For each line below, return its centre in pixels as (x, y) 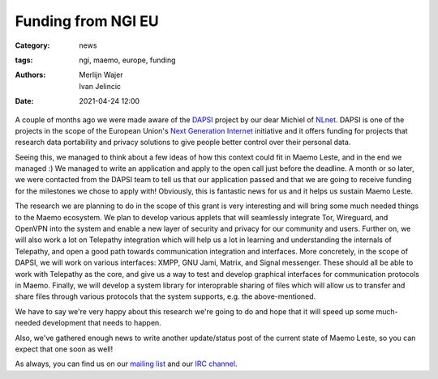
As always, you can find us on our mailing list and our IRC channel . (126, 364)
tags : (24, 60)
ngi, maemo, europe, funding (127, 60)
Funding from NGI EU (87, 21)
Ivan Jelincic (100, 86)
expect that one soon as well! (64, 349)
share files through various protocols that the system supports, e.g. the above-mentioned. (165, 296)
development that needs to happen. (101, 323)
